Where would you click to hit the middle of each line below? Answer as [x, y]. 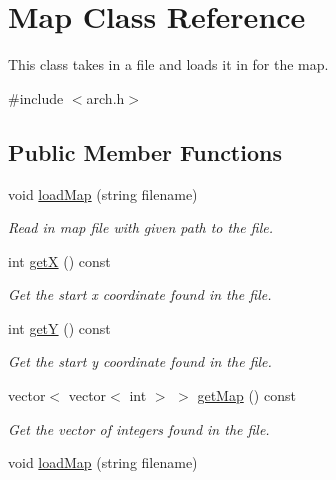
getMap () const [246, 395]
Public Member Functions [145, 151]
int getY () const [59, 327]
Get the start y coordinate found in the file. [140, 361]
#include [36, 97]
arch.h [105, 97]
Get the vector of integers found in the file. [139, 428]
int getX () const [59, 260]
